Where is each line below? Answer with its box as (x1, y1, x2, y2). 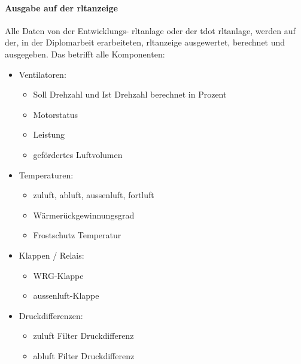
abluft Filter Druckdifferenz (33, 349, 135, 362)
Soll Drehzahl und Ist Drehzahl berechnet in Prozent (33, 88, 227, 101)
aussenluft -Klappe (33, 289, 99, 302)
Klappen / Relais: (19, 248, 84, 261)
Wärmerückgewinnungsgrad (33, 208, 135, 221)
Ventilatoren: (19, 68, 66, 80)
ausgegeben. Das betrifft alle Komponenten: (5, 47, 165, 60)
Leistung (33, 128, 65, 141)
